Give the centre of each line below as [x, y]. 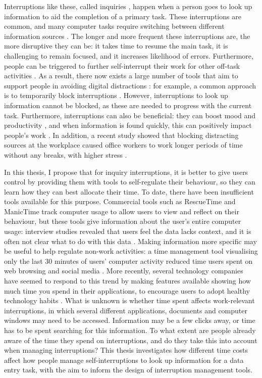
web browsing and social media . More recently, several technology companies [124, 271]
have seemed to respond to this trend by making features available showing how [127, 281]
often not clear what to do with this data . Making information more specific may [130, 241]
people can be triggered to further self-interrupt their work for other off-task [122, 65]
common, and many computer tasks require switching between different [114, 26]
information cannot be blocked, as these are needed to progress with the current [128, 105]
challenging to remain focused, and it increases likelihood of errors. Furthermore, [129, 55]
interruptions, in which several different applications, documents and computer [126, 310]
